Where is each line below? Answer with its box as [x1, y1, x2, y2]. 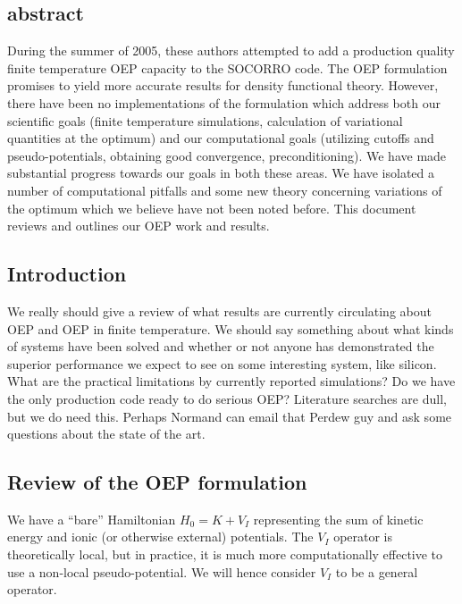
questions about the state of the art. [7, 424, 206, 443]
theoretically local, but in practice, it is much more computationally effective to [7, 545, 443, 564]
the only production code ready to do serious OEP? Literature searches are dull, [7, 389, 447, 407]
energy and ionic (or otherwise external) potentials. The [7, 527, 314, 546]
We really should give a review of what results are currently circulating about [7, 301, 432, 320]
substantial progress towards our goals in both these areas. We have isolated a [7, 164, 435, 182]
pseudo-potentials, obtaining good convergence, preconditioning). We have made [7, 146, 447, 164]
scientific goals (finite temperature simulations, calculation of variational [7, 111, 403, 130]
